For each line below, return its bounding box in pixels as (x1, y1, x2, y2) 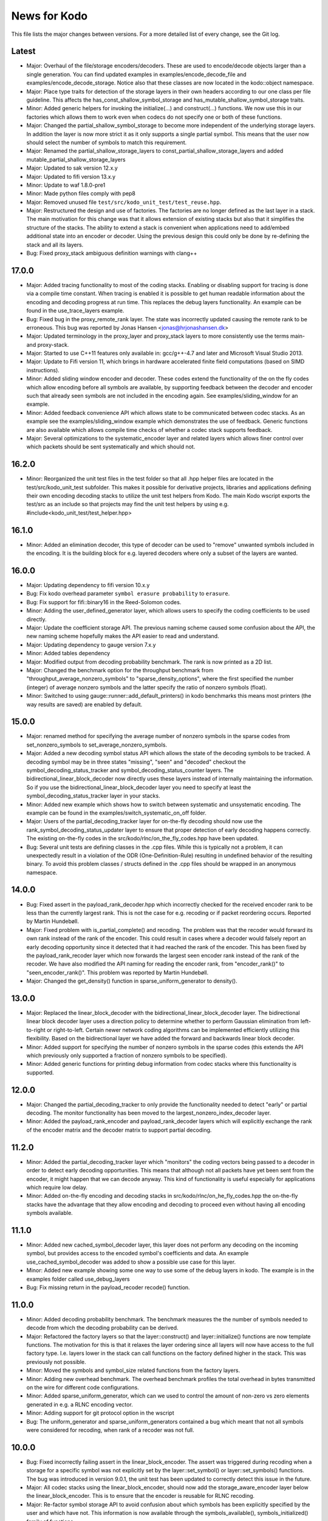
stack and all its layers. (26, 241, 84, 248)
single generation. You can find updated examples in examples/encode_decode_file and (26, 71, 247, 78)
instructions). (26, 366, 60, 374)
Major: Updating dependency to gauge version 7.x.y (26, 641, 156, 648)
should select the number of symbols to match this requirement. (26, 139, 187, 146)
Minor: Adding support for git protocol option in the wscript (26, 1409, 174, 1417)
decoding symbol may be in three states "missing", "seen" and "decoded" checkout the (26, 758, 246, 765)
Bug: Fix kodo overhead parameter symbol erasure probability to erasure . (26, 590, 230, 597)
